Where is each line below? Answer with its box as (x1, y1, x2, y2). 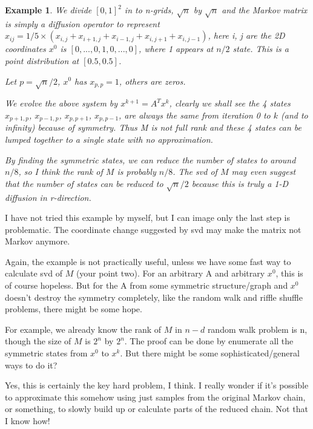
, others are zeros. (119, 74, 186, 87)
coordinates (5, 42, 46, 55)
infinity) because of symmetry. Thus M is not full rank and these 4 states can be (5, 121, 301, 134)
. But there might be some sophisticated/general (120, 347, 300, 359)
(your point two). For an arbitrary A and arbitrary (76, 267, 265, 280)
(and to (281, 108, 308, 121)
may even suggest (231, 165, 296, 178)
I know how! (5, 414, 50, 427)
